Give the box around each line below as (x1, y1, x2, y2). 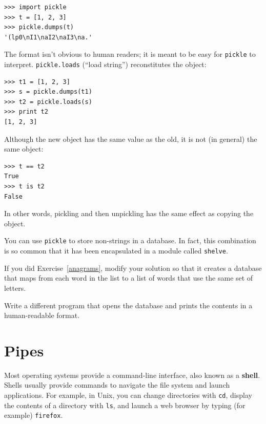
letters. (4, 282, 26, 293)
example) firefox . (4, 410, 63, 420)
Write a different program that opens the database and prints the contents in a (4, 300, 253, 310)
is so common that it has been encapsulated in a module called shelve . (4, 245, 228, 256)
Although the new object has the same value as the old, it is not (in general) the (4, 133, 257, 144)
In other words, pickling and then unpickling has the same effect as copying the (4, 208, 254, 219)
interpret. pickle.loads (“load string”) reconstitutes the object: (4, 59, 207, 70)
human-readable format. (4, 310, 80, 321)
